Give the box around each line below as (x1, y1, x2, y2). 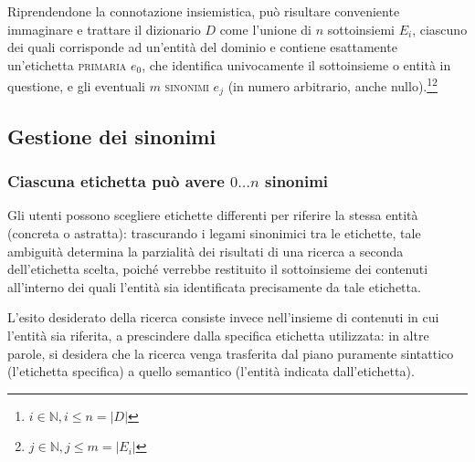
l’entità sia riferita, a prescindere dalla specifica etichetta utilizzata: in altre (7, 326, 429, 345)
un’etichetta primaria (7, 55, 127, 74)
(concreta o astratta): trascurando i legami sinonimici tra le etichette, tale (7, 224, 421, 243)
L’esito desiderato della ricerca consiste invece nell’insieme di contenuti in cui (7, 308, 439, 327)
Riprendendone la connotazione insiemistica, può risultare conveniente (7, 2, 400, 20)
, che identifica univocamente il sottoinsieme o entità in (142, 55, 451, 74)
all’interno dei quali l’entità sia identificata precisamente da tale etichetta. (7, 277, 421, 296)
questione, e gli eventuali (7, 77, 145, 96)
